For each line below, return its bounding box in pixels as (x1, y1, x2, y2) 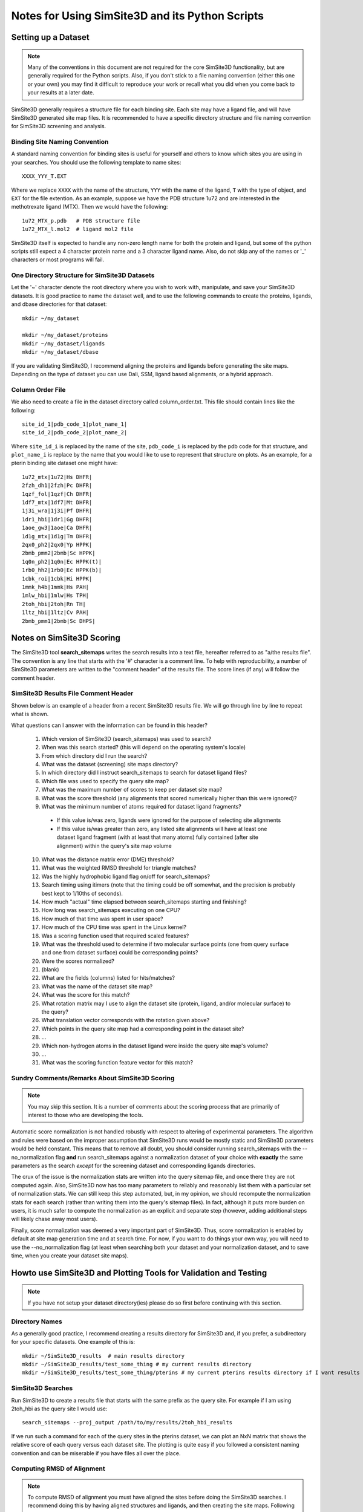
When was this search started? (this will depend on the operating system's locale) (41, 744, 246, 751)
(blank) (41, 966, 59, 973)
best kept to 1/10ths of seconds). (41, 890, 123, 897)
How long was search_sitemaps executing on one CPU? (41, 907, 181, 914)
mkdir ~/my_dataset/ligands (22, 340, 105, 347)
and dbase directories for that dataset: (11, 301, 107, 308)
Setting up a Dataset (11, 32, 90, 42)
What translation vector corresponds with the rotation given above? (41, 1017, 210, 1024)
